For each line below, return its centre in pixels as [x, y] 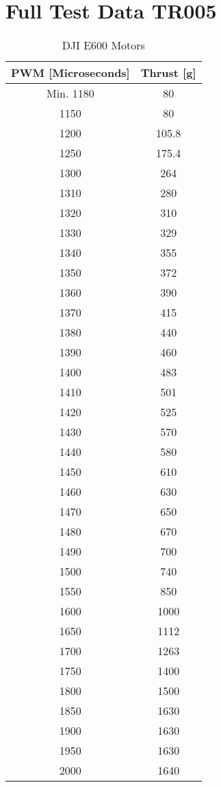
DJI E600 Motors [103, 45]
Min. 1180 [70, 93]
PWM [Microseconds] [70, 73]
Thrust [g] [168, 73]
